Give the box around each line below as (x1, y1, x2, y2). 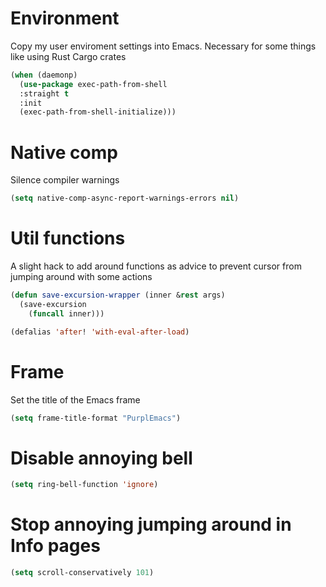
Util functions (10, 227, 126, 250)
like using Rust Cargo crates (10, 50, 127, 62)
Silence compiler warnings (10, 174, 120, 186)
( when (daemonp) (10, 70, 78, 80)
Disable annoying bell (10, 447, 193, 469)
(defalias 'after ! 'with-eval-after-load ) (10, 327, 190, 337)
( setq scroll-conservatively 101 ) (10, 568, 155, 578)
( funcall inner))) (28, 308, 105, 319)
